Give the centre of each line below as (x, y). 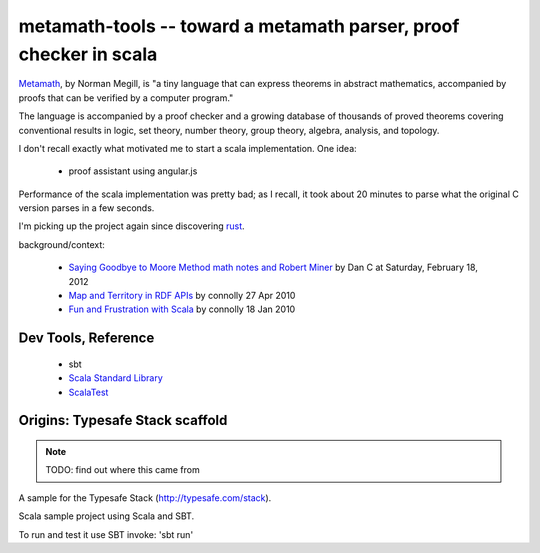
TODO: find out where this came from (122, 470)
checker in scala (88, 54)
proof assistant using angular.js (133, 171)
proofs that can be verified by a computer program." (126, 97)
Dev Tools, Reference (86, 338)
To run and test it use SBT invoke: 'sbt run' (106, 534)
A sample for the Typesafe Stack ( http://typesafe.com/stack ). (145, 497)
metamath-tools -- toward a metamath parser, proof (239, 26)
